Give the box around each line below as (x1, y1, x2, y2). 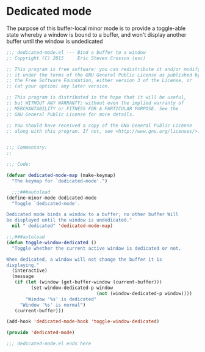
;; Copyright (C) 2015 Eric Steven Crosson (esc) (6, 55, 146, 61)
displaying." (6, 262, 40, 268)
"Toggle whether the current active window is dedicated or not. (12, 245, 182, 252)
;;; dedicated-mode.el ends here (6, 341, 92, 347)
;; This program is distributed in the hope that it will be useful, (6, 94, 187, 100)
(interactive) (12, 268, 48, 274)
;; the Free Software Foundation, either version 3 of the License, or (6, 78, 192, 84)
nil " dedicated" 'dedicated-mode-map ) (12, 223, 113, 229)
